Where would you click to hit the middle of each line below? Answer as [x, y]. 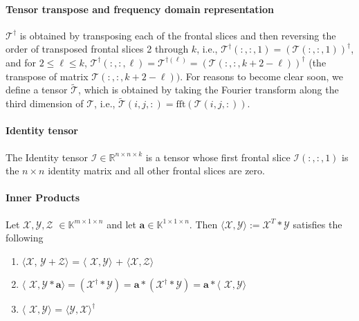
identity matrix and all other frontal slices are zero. [156, 171]
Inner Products [43, 198]
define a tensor [37, 90]
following [25, 238]
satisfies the [317, 224]
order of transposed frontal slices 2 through [97, 49]
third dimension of [45, 103]
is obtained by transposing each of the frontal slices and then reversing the [178, 35]
